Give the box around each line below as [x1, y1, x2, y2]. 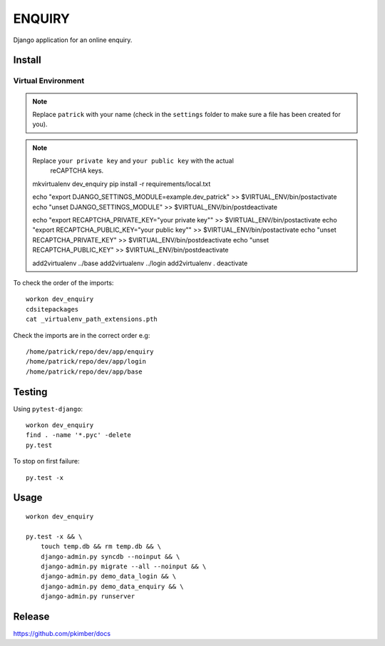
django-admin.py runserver [40, 593, 135, 600]
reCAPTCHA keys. [50, 166, 104, 175]
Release [13, 610, 50, 622]
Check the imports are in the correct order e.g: [13, 331, 150, 339]
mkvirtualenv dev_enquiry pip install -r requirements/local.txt [32, 179, 211, 188]
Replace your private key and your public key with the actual [32, 157, 235, 165]
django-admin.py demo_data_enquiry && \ [40, 582, 185, 590]
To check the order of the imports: [13, 278, 114, 287]
